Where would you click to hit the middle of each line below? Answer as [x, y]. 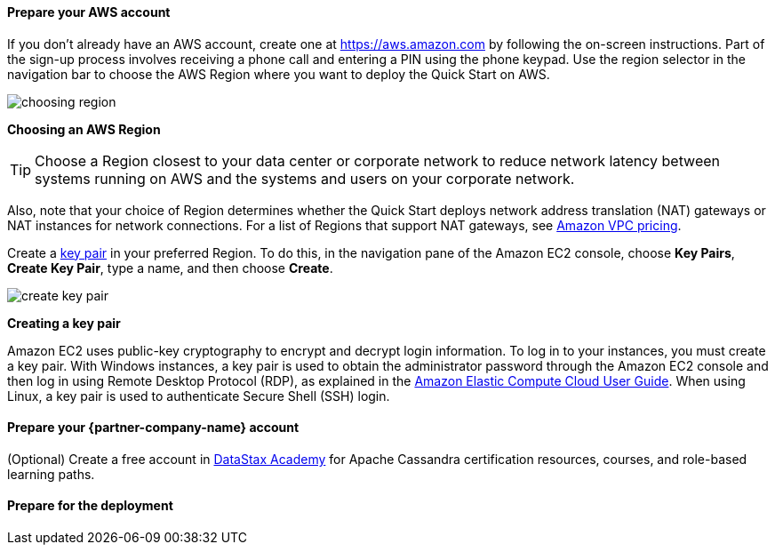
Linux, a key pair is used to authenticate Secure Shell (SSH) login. [199, 396]
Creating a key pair [64, 323]
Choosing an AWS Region [84, 129]
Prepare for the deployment [90, 506]
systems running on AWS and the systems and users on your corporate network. [305, 178]
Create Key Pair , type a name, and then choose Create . [170, 268]
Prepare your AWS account [89, 12]
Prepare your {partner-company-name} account [153, 428]
